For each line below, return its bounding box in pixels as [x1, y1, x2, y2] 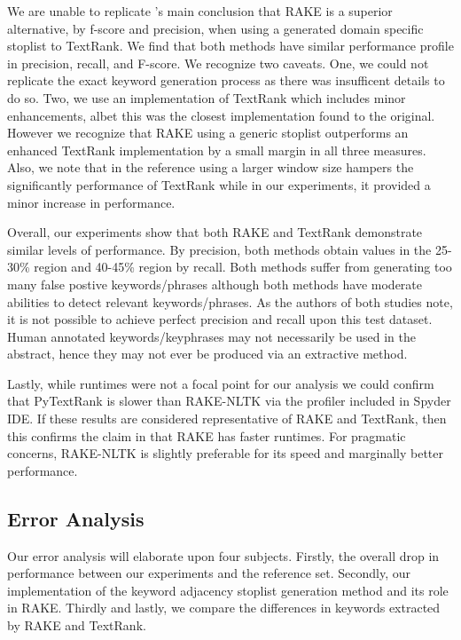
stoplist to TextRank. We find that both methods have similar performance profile [7, 36, 454, 55]
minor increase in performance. [7, 193, 176, 211]
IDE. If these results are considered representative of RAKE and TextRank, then [7, 409, 447, 428]
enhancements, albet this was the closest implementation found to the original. [7, 106, 435, 124]
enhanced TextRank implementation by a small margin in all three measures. [7, 140, 426, 159]
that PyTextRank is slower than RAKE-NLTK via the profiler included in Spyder [7, 391, 451, 410]
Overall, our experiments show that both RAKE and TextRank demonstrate [7, 223, 423, 241]
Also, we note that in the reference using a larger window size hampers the [7, 158, 414, 177]
